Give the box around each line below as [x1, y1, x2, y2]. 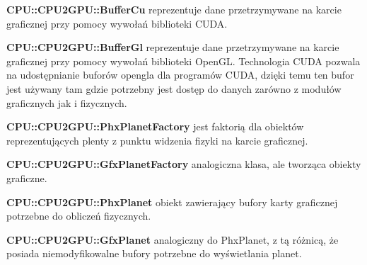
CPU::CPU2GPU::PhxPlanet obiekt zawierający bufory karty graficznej [6, 194, 338, 209]
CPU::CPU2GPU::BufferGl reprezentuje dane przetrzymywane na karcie [6, 40, 339, 55]
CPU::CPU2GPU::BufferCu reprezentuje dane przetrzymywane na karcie [6, 2, 342, 16]
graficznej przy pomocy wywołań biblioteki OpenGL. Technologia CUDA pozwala [6, 53, 361, 68]
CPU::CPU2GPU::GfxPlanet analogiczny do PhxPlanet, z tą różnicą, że [6, 232, 339, 247]
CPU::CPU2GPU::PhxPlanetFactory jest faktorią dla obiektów [6, 119, 304, 134]
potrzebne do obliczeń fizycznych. [6, 208, 151, 223]
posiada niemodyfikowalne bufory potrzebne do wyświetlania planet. [6, 246, 302, 261]
